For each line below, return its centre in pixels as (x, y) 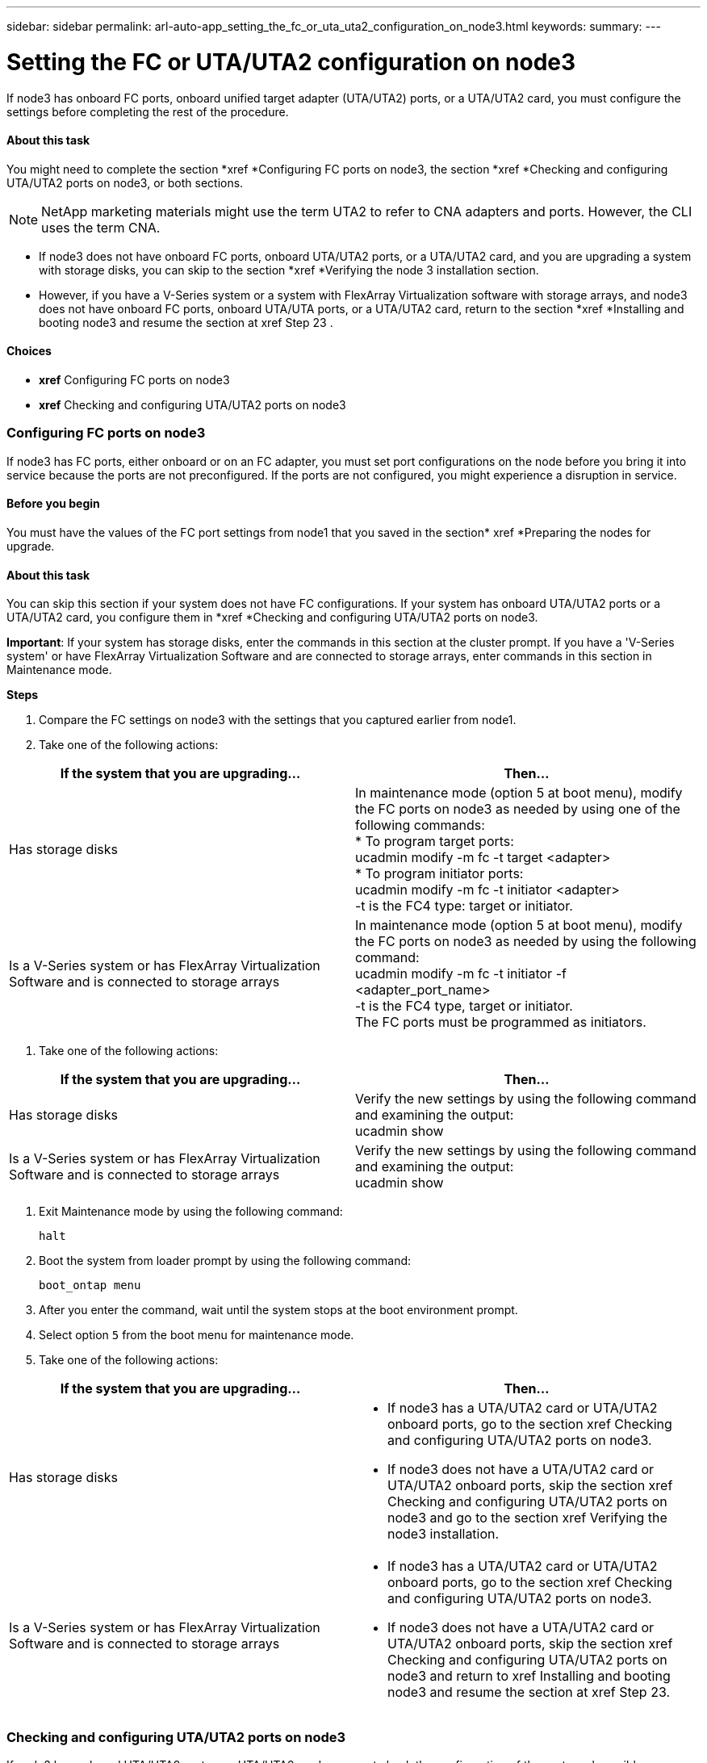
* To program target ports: (435, 842)
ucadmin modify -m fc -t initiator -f (461, 974)
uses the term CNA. (101, 227)
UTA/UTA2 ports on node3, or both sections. (125, 182)
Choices (29, 351)
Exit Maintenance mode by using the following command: (191, 1212)
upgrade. (31, 546)
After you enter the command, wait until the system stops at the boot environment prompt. (278, 1310)
